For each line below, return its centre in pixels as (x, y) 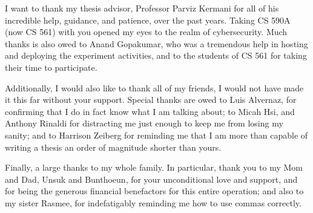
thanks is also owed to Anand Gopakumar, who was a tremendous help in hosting (156, 43)
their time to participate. (51, 67)
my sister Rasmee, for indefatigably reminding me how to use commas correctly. (153, 202)
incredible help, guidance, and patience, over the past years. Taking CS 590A (148, 20)
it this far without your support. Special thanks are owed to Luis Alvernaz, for (151, 100)
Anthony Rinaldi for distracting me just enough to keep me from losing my (144, 123)
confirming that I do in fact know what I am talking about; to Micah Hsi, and (150, 111)
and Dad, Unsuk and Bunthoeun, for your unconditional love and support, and (151, 179)
